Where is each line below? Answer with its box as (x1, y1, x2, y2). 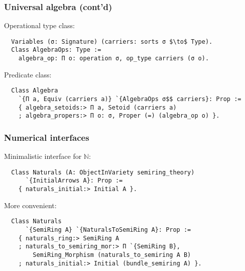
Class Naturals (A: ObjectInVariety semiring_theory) (11, 168, 195, 176)
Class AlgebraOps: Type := (11, 46, 101, 54)
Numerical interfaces (4, 131, 89, 143)
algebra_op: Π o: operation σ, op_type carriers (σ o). (18, 55, 209, 62)
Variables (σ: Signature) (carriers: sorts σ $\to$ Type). (11, 38, 213, 45)
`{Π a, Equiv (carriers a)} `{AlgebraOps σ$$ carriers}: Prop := (18, 96, 241, 103)
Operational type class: (4, 20, 75, 31)
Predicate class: (4, 69, 52, 79)
